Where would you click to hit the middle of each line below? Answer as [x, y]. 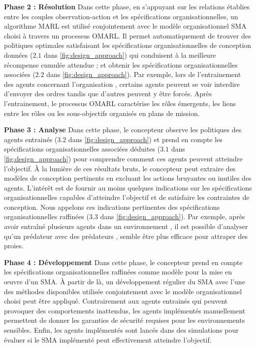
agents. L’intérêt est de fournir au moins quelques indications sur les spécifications [128, 187]
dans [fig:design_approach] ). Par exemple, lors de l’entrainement [144, 74]
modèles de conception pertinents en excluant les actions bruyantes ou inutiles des [128, 178]
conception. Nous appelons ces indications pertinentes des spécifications [112, 207]
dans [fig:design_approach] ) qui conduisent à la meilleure [130, 55]
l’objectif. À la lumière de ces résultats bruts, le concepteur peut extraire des [120, 168]
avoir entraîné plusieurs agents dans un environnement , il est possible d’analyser [126, 226]
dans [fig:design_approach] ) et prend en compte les [145, 139]
